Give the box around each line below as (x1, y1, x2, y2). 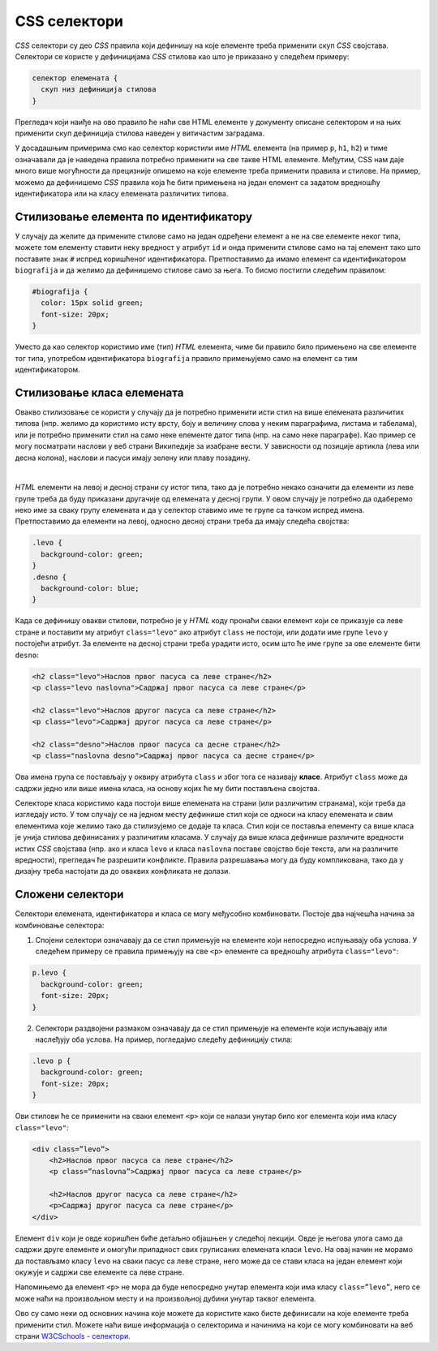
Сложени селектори (15, 888, 124, 901)
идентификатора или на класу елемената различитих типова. (15, 189, 229, 199)
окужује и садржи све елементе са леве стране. (15, 1267, 185, 1277)
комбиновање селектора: (15, 920, 105, 930)
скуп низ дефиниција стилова (41, 85, 157, 94)
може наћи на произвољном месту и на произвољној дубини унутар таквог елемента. (15, 1293, 316, 1303)
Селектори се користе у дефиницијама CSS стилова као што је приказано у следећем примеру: (15, 51, 350, 61)
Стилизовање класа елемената (15, 385, 184, 399)
